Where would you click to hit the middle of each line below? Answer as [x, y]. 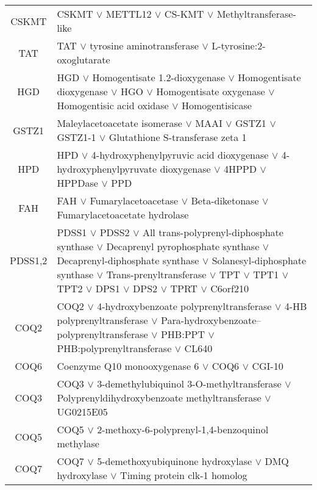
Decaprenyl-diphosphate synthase [128, 260]
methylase [78, 443]
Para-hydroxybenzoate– [211, 320]
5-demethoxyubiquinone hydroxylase [175, 461]
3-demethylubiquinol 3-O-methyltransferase [189, 384]
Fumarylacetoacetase [134, 200]
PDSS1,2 [29, 260]
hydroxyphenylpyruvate [107, 169]
